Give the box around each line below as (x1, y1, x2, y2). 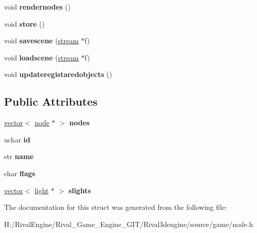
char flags (4, 168, 35, 178)
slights (69, 185, 91, 195)
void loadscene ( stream (4, 52, 79, 62)
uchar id (4, 134, 30, 144)
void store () (4, 18, 45, 29)
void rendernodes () (4, 2, 71, 12)
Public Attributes (4, 94, 98, 109)
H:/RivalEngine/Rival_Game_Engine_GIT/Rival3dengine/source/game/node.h (4, 218, 253, 229)
